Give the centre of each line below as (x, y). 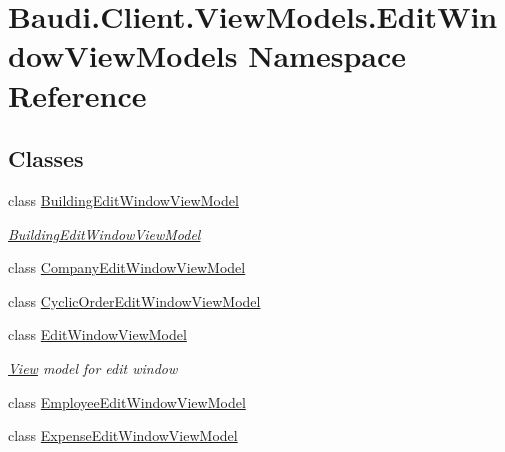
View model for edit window (93, 367)
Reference (77, 94)
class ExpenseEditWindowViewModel (123, 435)
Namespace (327, 55)
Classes (46, 158)
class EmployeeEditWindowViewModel (127, 401)
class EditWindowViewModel (97, 334)
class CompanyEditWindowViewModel (127, 267)
